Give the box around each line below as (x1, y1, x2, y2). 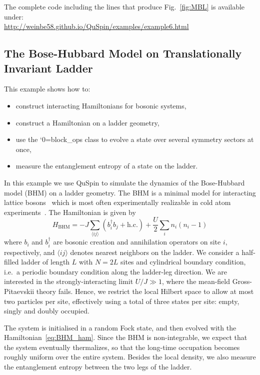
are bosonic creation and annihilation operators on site (53, 236, 221, 247)
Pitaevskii (4, 285, 34, 296)
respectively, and (4, 246, 55, 257)
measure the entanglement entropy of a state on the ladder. (15, 160, 198, 171)
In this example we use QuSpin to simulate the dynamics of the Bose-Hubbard (4, 177, 245, 187)
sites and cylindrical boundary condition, (120, 256, 246, 267)
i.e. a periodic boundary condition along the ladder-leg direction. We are (4, 266, 227, 276)
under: (4, 11, 23, 21)
